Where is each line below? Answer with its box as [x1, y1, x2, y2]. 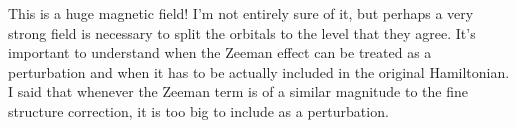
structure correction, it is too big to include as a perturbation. [8, 100, 389, 121]
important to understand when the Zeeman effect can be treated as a [8, 42, 432, 63]
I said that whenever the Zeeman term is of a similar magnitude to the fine [8, 81, 468, 102]
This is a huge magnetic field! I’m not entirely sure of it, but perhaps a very [8, 3, 474, 23]
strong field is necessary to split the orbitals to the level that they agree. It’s [8, 22, 476, 43]
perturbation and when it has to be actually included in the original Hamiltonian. [8, 61, 510, 82]
